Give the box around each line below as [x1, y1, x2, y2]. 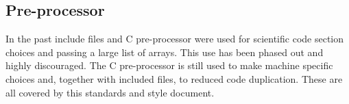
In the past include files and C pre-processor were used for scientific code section [5, 31, 344, 46]
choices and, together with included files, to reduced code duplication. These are [5, 71, 343, 86]
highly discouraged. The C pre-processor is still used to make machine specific [5, 58, 333, 73]
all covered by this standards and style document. [5, 85, 215, 99]
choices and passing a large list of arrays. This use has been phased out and [5, 44, 324, 59]
